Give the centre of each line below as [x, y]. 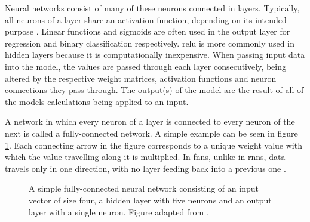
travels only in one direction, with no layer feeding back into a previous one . [145, 168]
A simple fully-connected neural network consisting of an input [144, 188]
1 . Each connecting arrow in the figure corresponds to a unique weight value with [154, 145]
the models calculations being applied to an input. [97, 101]
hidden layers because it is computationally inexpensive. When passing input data [155, 55]
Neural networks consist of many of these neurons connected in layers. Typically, [152, 8]
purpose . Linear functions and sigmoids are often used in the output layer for [148, 31]
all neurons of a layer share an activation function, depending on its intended [146, 19]
